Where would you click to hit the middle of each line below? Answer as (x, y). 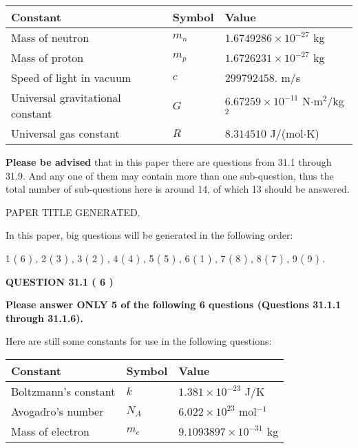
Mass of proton (48, 57)
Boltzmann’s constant (63, 391)
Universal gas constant (65, 133)
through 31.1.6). (45, 318)
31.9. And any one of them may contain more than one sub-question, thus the (170, 175)
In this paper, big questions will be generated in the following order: (149, 235)
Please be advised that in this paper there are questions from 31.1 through (169, 162)
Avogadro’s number (57, 411)
